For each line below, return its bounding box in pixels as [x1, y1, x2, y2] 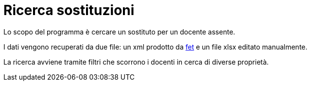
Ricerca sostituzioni [3, 2, 135, 18]
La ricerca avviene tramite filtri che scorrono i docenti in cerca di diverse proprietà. [3, 57, 269, 66]
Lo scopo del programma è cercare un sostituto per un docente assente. [3, 27, 235, 36]
